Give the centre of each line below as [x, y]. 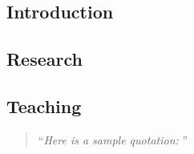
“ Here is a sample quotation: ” [113, 139]
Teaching [44, 105]
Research [44, 59]
